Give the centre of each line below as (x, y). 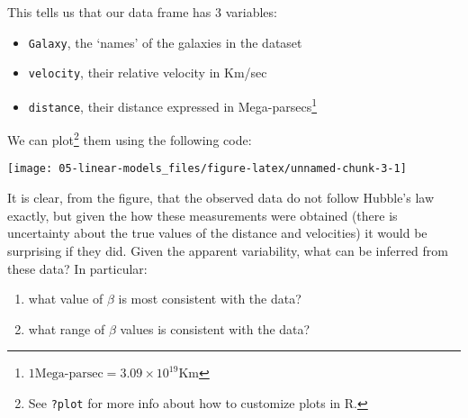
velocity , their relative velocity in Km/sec (148, 73)
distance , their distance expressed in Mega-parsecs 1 (173, 104)
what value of (66, 299)
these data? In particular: (77, 268)
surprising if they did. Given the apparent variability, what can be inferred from (228, 250)
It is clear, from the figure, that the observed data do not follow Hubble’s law (221, 198)
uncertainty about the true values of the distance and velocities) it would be (217, 233)
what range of (67, 328)
